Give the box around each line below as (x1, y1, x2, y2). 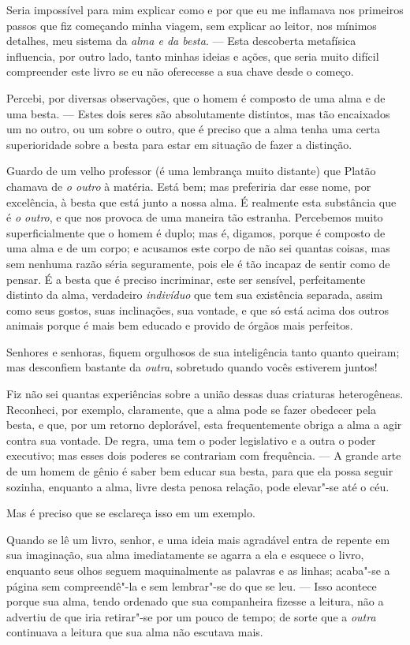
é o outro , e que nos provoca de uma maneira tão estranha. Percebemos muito (6, 209, 383, 226)
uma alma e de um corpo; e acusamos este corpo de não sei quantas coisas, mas (6, 240, 390, 256)
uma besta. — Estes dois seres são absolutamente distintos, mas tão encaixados (6, 105, 390, 121)
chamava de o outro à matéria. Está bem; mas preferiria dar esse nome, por (6, 177, 371, 194)
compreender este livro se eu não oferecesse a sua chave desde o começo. (6, 63, 354, 80)
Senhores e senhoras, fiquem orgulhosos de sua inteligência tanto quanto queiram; (6, 343, 400, 360)
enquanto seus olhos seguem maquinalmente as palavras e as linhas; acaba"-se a (6, 562, 390, 578)
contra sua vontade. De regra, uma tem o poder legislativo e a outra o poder (6, 431, 376, 448)
